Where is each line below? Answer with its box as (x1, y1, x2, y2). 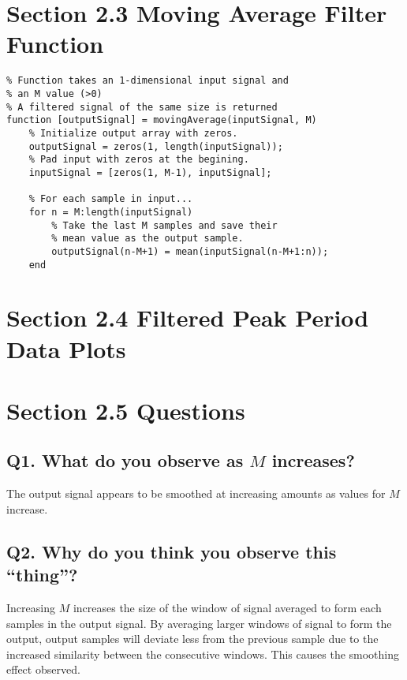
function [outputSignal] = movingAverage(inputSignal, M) (6, 114, 317, 126)
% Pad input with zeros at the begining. (28, 154, 249, 166)
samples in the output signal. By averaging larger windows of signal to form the (6, 615, 392, 631)
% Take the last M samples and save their (51, 219, 278, 231)
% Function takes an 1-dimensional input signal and (6, 75, 289, 87)
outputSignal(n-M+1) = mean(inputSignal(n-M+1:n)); (51, 245, 329, 257)
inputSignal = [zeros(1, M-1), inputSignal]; (28, 166, 272, 178)
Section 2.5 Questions (6, 394, 245, 426)
